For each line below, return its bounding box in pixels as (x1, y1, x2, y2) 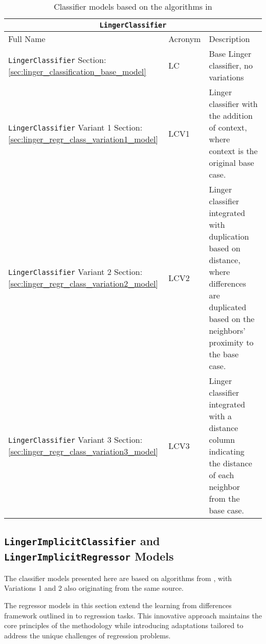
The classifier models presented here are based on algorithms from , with (4, 572, 232, 583)
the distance (209, 457, 252, 469)
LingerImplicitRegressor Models (4, 548, 174, 564)
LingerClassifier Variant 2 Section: (8, 266, 143, 277)
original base (209, 157, 254, 168)
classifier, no (209, 59, 253, 71)
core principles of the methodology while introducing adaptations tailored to (4, 620, 243, 631)
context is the (209, 145, 258, 157)
